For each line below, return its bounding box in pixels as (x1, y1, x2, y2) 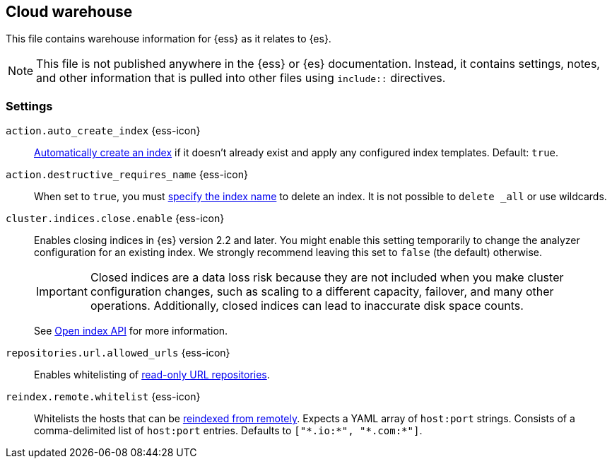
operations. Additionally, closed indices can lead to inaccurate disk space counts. (90, 298, 524, 313)
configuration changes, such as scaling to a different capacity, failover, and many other (90, 284, 554, 299)
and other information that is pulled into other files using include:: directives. (36, 71, 446, 86)
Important (36, 284, 88, 299)
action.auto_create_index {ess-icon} (6, 124, 201, 137)
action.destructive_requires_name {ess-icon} (6, 168, 248, 181)
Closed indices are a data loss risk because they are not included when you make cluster (90, 270, 564, 285)
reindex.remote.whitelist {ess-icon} (6, 390, 201, 403)
